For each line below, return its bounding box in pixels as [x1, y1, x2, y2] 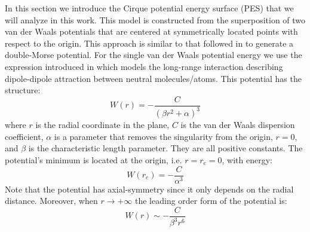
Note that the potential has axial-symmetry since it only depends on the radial [5, 182, 294, 195]
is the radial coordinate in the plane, [35, 118, 170, 131]
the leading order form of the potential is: [135, 194, 287, 207]
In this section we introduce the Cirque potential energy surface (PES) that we [5, 2, 294, 14]
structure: [5, 84, 41, 96]
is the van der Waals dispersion [180, 118, 295, 131]
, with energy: [222, 153, 272, 166]
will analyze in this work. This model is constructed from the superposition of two [5, 13, 306, 26]
